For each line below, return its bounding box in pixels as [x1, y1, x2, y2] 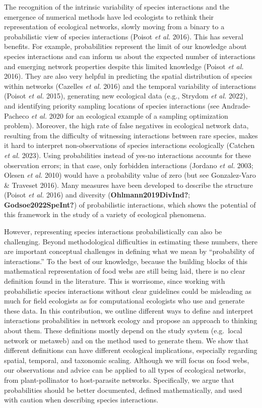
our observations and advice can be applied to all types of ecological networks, [4, 365, 246, 375]
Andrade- [221, 100, 251, 111]
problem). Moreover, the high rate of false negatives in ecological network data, [4, 120, 249, 131]
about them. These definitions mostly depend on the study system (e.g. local [4, 325, 242, 335]
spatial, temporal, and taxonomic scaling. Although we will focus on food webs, [4, 354, 249, 365]
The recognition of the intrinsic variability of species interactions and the [4, 2, 229, 12]
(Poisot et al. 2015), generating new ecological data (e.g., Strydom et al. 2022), [4, 90, 248, 101]
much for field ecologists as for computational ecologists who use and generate [4, 295, 245, 306]
